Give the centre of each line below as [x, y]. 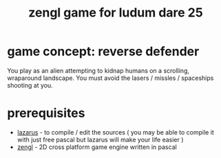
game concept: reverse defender [103, 51]
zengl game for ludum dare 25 [116, 13]
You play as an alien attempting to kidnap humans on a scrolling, [98, 70]
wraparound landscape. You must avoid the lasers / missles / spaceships [110, 78]
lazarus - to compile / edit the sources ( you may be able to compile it [116, 132]
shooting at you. [30, 85]
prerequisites [46, 113]
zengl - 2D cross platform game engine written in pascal [97, 147]
